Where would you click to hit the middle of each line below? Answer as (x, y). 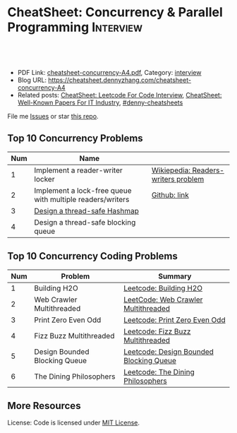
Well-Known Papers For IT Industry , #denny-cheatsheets (100, 102)
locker (44, 179)
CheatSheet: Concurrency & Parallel (115, 12)
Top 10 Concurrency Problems (75, 138)
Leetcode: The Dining (159, 372)
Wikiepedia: (171, 170)
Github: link (170, 195)
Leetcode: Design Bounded (168, 352)
